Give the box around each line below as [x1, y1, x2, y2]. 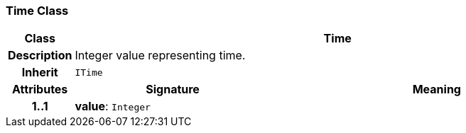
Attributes [12, 82, 68, 97]
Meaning [412, 82, 461, 97]
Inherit [21, 65, 58, 80]
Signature [146, 82, 200, 97]
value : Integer [75, 99, 151, 114]
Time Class [6, 4, 69, 18]
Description [8, 48, 72, 63]
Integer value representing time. [75, 48, 246, 63]
